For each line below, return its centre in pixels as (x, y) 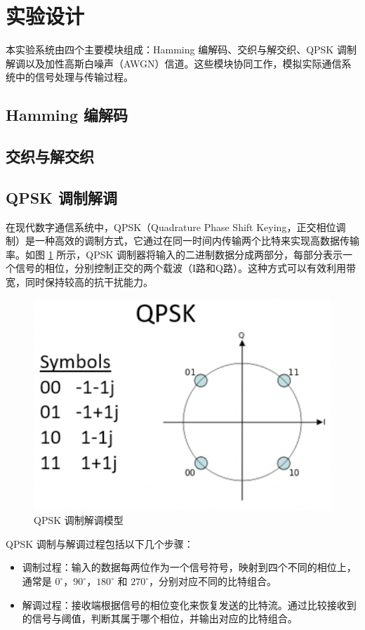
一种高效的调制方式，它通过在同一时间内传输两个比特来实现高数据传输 (197, 241)
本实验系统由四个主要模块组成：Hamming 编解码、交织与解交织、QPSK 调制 (181, 50)
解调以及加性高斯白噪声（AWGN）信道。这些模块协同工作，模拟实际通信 (174, 63)
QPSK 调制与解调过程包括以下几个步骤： (100, 543)
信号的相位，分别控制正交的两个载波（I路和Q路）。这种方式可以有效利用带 (185, 268)
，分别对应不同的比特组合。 (213, 581)
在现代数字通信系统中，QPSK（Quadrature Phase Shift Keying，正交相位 (171, 227)
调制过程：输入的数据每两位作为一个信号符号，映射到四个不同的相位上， (189, 567)
